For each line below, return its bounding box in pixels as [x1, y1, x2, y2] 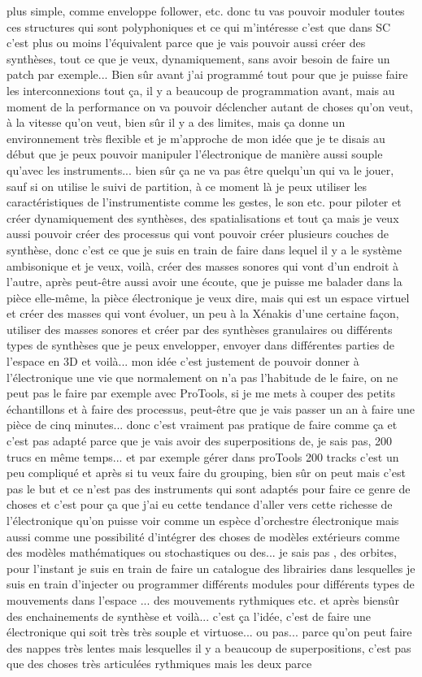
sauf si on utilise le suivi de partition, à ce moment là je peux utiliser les [7, 177, 368, 194]
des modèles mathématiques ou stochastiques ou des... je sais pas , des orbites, [7, 544, 398, 561]
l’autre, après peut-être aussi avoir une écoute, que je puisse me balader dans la [7, 273, 402, 290]
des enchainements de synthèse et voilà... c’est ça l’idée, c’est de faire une [7, 607, 372, 624]
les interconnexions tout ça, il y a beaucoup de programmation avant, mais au [7, 81, 395, 98]
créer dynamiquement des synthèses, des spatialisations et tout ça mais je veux [7, 209, 399, 226]
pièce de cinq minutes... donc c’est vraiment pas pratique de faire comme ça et [7, 416, 398, 433]
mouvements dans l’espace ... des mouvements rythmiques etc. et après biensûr [7, 591, 399, 608]
